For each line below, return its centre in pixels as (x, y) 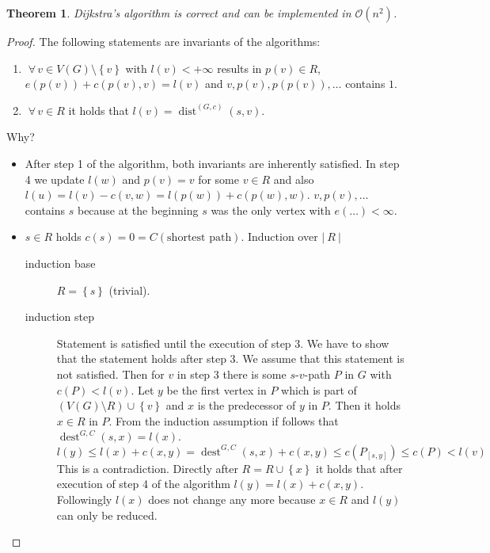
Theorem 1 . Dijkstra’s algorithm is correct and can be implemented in (179, 13)
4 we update (55, 179)
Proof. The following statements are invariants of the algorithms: (163, 41)
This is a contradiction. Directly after (147, 468)
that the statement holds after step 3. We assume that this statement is (230, 358)
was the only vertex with (271, 210)
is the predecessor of (247, 405)
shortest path (199, 238)
